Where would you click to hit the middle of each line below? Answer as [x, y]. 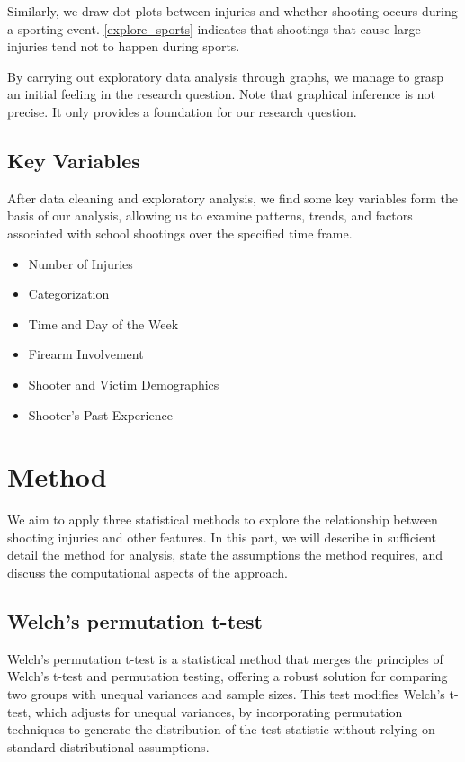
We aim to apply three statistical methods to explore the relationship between [223, 520]
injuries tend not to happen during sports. [124, 46]
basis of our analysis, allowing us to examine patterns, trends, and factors [210, 215]
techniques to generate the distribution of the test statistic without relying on [221, 729]
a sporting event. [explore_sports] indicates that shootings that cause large [214, 28]
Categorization [69, 294]
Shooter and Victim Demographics [124, 384]
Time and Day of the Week [103, 323]
